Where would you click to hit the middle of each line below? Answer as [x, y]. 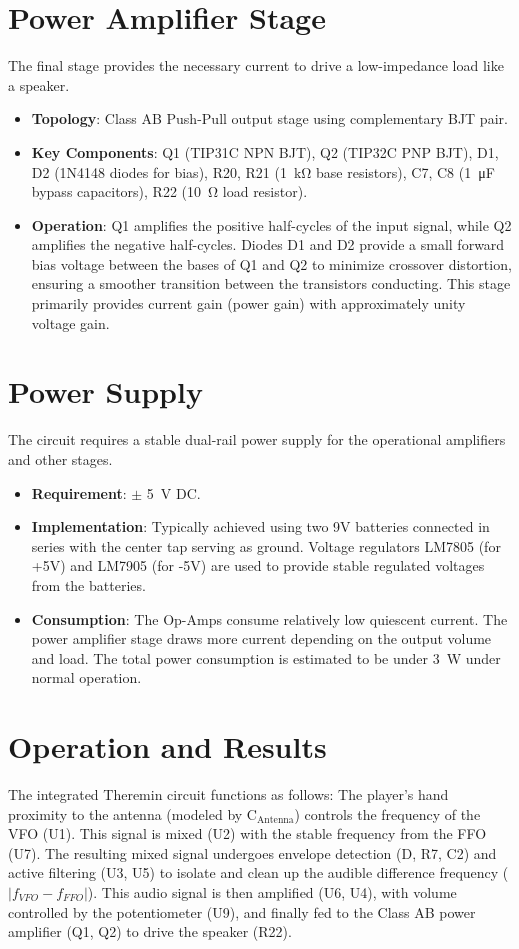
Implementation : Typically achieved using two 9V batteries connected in [260, 526]
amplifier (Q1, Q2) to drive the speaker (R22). [150, 931]
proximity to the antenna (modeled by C [132, 813]
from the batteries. [88, 584]
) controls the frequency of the [387, 813]
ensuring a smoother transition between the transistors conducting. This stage [271, 283]
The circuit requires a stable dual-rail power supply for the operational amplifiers [257, 439]
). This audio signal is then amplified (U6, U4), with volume [272, 892]
